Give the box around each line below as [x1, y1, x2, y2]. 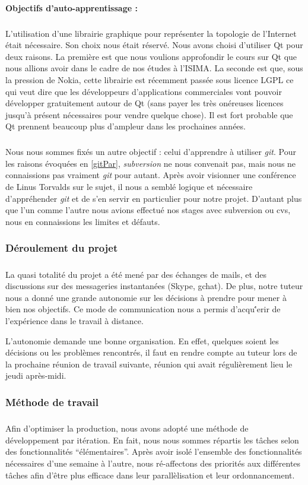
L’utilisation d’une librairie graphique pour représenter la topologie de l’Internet [5, 27, 297, 39]
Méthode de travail [5, 394, 99, 409]
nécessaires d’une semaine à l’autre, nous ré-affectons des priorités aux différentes [5, 457, 301, 469]
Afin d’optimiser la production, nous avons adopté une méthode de [5, 422, 249, 435]
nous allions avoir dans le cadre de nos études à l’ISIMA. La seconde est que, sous [5, 62, 303, 74]
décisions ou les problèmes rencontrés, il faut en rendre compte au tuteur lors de [5, 346, 297, 359]
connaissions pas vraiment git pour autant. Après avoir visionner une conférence [5, 169, 296, 181]
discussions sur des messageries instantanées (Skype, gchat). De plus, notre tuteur [5, 280, 303, 292]
